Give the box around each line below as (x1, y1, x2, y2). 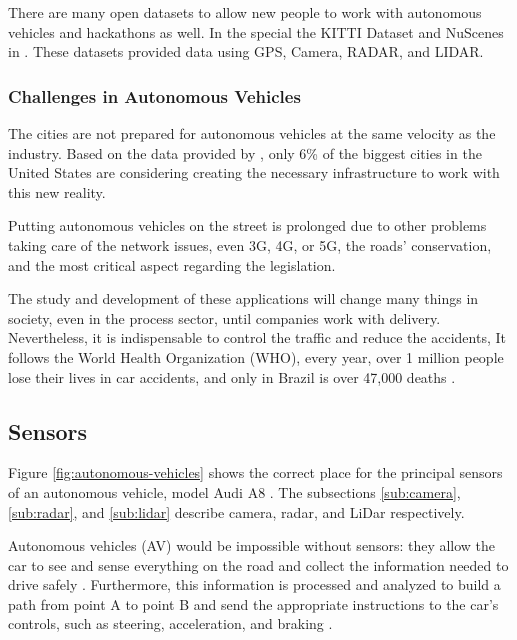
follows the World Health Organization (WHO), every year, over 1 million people (8, 346, 504, 367)
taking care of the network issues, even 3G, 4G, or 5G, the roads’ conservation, (8, 234, 492, 255)
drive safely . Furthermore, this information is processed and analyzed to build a (8, 574, 501, 595)
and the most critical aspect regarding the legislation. (8, 254, 336, 275)
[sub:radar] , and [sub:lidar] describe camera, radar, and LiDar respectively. (8, 501, 465, 522)
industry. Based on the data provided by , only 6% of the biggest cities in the (8, 142, 482, 163)
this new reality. (8, 181, 106, 202)
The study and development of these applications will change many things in (8, 288, 479, 309)
